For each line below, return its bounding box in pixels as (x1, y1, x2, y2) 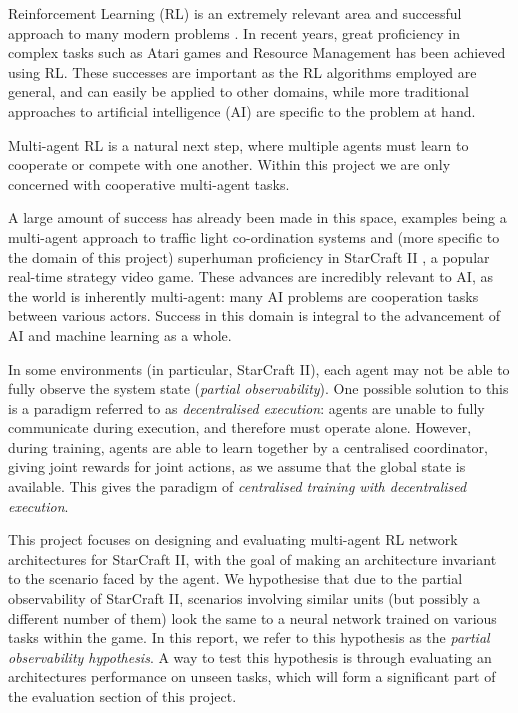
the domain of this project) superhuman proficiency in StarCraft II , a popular (8, 246, 490, 267)
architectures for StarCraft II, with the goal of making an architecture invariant (8, 548, 497, 569)
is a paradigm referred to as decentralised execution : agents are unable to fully (8, 397, 485, 418)
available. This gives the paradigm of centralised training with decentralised (8, 476, 467, 497)
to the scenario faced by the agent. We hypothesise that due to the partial (8, 568, 463, 589)
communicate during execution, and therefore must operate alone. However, (8, 417, 472, 438)
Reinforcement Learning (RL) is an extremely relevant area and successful (8, 3, 462, 23)
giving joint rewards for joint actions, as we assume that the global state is (8, 456, 466, 477)
